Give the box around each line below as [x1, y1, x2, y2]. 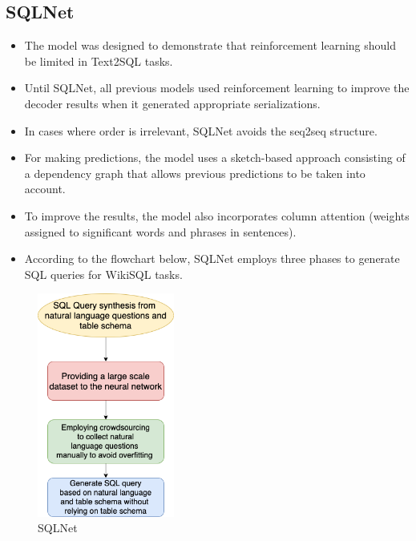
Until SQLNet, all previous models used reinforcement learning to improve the [24, 79, 410, 96]
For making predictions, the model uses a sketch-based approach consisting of [24, 149, 406, 166]
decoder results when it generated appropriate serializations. [24, 95, 321, 111]
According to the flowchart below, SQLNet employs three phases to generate [24, 250, 400, 267]
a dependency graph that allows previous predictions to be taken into [24, 164, 366, 181]
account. [24, 180, 66, 197]
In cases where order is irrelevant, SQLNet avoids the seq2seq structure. [24, 122, 378, 139]
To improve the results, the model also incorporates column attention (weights [24, 207, 410, 224]
